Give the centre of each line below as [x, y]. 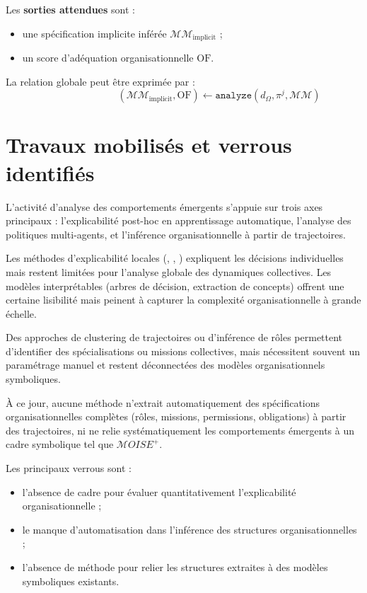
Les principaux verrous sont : [69, 468]
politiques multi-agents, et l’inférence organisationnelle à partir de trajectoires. [176, 234]
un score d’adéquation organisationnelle [108, 58]
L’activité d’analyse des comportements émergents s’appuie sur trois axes [164, 206]
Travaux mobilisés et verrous [149, 145]
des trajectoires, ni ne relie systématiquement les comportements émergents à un [180, 430]
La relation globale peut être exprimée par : [100, 81]
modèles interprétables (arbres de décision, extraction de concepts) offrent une [175, 286]
